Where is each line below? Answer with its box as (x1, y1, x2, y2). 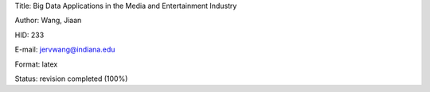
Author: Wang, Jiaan (14, 16, 82, 25)
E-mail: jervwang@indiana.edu (14, 44, 115, 55)
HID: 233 (14, 30, 45, 40)
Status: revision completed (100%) (14, 74, 128, 83)
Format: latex (14, 59, 58, 69)
